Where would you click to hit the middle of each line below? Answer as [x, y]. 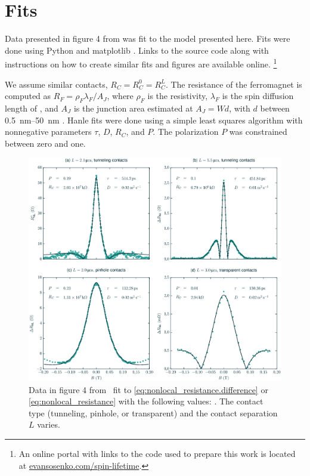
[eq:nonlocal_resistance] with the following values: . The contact [146, 401]
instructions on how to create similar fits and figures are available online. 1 [141, 63]
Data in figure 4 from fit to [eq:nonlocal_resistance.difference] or [148, 389]
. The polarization [186, 132]
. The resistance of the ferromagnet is [234, 84]
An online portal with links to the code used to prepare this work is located [157, 453]
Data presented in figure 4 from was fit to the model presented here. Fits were [148, 38]
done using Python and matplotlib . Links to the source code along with [137, 50]
